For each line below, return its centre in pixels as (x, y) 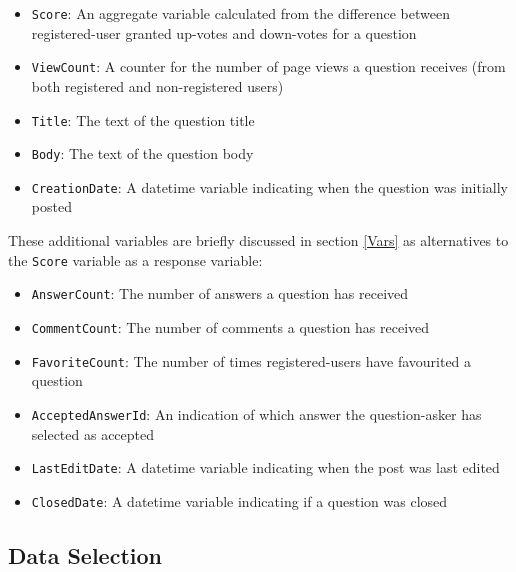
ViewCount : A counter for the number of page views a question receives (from (268, 66)
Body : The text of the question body (142, 153)
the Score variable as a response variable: (135, 259)
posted (51, 206)
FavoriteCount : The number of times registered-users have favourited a (251, 360)
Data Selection (85, 554)
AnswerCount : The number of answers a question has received (220, 293)
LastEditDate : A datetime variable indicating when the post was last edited (265, 467)
